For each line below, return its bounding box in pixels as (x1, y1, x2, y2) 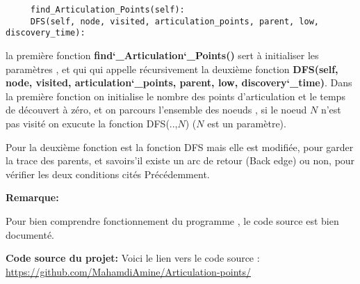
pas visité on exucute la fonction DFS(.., (6, 116, 178, 130)
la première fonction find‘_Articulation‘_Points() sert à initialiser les (6, 47, 319, 62)
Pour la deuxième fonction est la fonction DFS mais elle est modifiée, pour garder (6, 139, 354, 154)
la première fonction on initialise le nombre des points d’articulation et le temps (6, 88, 345, 103)
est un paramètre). (207, 116, 286, 130)
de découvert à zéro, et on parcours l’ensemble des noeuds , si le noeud (6, 102, 307, 117)
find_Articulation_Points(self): (30, 5, 185, 15)
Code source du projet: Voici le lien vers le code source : (6, 251, 260, 265)
